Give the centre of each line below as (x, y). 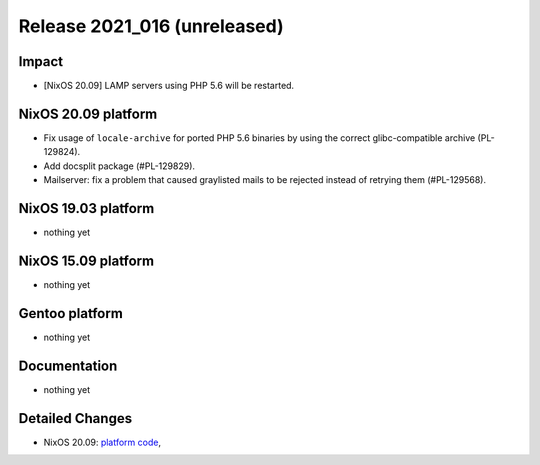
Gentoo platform (71, 313)
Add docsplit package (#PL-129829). (119, 166)
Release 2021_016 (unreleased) (151, 26)
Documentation (68, 365)
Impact (41, 61)
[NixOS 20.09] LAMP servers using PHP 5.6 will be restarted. (169, 86)
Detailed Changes (75, 418)
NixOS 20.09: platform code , (102, 442)
